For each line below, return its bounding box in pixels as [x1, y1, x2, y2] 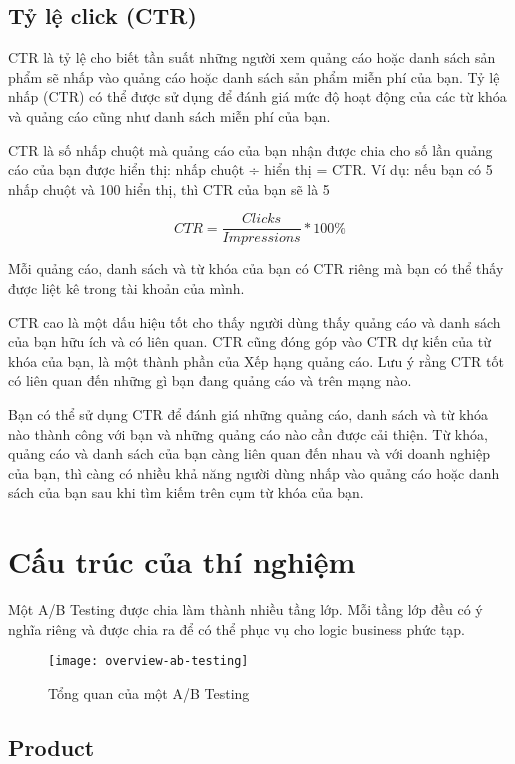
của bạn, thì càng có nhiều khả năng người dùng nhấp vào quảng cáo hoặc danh [8, 462, 500, 483]
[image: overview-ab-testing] [48, 654, 249, 669]
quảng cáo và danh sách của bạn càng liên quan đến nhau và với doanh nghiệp [8, 443, 490, 464]
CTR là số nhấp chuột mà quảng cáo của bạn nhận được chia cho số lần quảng [8, 139, 493, 160]
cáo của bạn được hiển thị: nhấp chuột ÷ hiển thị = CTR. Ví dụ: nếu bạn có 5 [8, 159, 493, 180]
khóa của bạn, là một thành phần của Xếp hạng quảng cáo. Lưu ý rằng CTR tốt [8, 350, 504, 371]
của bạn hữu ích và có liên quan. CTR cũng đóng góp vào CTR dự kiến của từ [8, 331, 491, 352]
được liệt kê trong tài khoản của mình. [8, 278, 245, 299]
